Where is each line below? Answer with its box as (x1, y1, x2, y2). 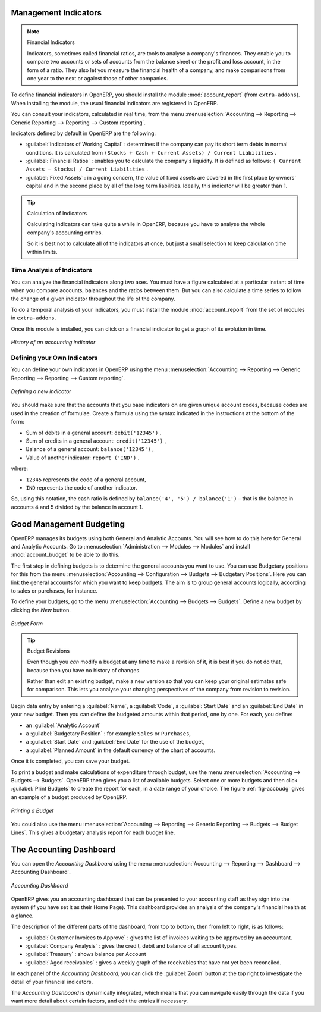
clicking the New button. (11, 606, 71, 613)
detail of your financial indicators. (11, 978, 93, 985)
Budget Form (11, 620, 43, 627)
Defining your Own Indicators (11, 353, 98, 362)
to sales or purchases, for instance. (11, 587, 97, 594)
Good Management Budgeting (11, 519, 125, 529)
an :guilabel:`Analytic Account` (26, 722, 101, 729)
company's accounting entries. (27, 229, 103, 236)
